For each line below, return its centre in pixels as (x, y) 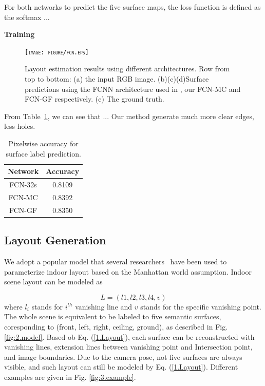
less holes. (20, 126)
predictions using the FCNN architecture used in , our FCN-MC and (133, 89)
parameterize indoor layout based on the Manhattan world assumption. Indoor (128, 271)
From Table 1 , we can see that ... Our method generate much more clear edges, (129, 116)
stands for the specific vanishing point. (201, 306)
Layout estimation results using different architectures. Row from (127, 69)
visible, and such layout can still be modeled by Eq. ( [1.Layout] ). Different (121, 367)
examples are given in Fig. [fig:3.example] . (70, 377)
